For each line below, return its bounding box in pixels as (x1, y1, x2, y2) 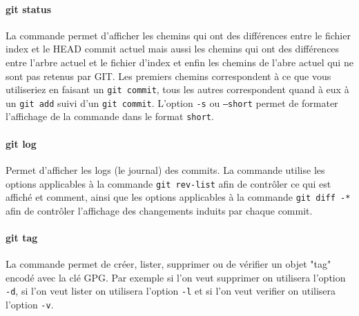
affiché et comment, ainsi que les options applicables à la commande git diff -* (6, 190, 351, 204)
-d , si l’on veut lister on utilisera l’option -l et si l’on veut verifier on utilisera (6, 284, 336, 298)
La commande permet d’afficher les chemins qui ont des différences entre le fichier (6, 28, 351, 42)
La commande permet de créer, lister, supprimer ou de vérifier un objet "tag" (6, 257, 331, 271)
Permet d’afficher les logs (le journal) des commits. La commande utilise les (6, 162, 325, 177)
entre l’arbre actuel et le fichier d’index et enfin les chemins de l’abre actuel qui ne (6, 55, 353, 69)
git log (6, 136, 37, 150)
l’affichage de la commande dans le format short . (6, 109, 214, 124)
